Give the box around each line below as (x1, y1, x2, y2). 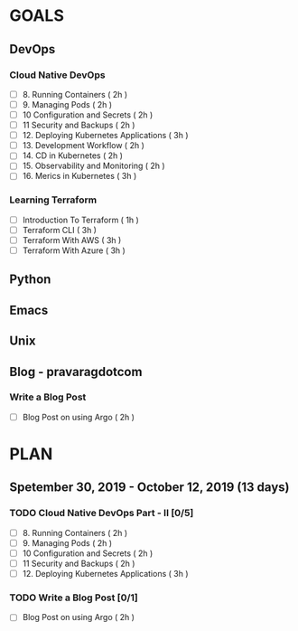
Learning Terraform (9, 193, 98, 206)
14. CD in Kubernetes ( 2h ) (22, 150, 124, 161)
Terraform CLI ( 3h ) (22, 224, 98, 235)
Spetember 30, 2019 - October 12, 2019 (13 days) (9, 480, 290, 495)
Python (9, 272, 51, 287)
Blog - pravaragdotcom (9, 363, 143, 380)
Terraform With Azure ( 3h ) (22, 245, 126, 256)
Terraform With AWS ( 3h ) (22, 234, 122, 245)
